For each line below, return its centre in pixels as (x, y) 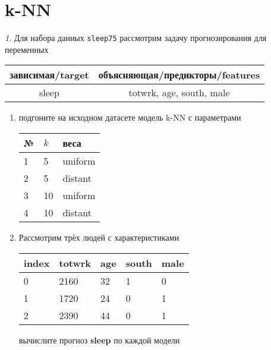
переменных (27, 49)
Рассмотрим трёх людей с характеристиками (99, 237)
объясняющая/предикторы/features (179, 75)
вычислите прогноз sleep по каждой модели (99, 340)
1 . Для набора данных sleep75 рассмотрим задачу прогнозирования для (136, 38)
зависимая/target (49, 75)
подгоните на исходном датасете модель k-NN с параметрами (130, 117)
